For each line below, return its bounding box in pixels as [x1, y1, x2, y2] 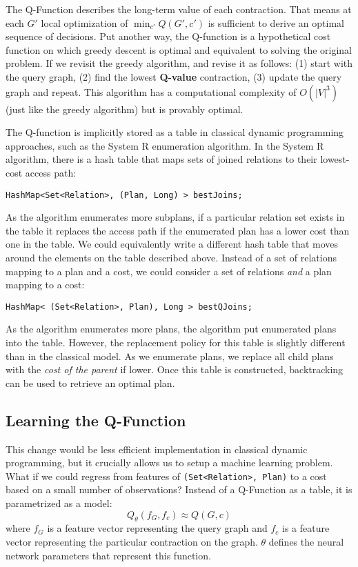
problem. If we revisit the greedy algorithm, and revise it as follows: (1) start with [6, 56, 353, 70]
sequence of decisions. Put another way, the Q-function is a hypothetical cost [6, 29, 331, 43]
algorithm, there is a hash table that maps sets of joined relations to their [6, 152, 317, 166]
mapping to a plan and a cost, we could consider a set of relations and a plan [6, 263, 332, 278]
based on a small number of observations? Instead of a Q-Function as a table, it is [6, 482, 352, 497]
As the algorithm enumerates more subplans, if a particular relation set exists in [6, 210, 345, 224]
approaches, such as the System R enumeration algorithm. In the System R [6, 138, 324, 152]
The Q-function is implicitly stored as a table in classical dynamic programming [6, 125, 344, 139]
